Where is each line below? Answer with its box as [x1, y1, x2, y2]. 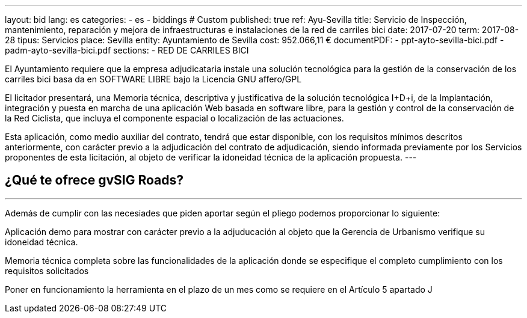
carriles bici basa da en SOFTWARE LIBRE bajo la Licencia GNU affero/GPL [5, 74, 302, 84]
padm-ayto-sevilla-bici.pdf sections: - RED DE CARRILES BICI [5, 45, 249, 55]
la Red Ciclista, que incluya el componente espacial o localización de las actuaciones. [5, 113, 344, 123]
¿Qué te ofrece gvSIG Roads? [5, 173, 184, 188]
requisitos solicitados [5, 265, 89, 276]
